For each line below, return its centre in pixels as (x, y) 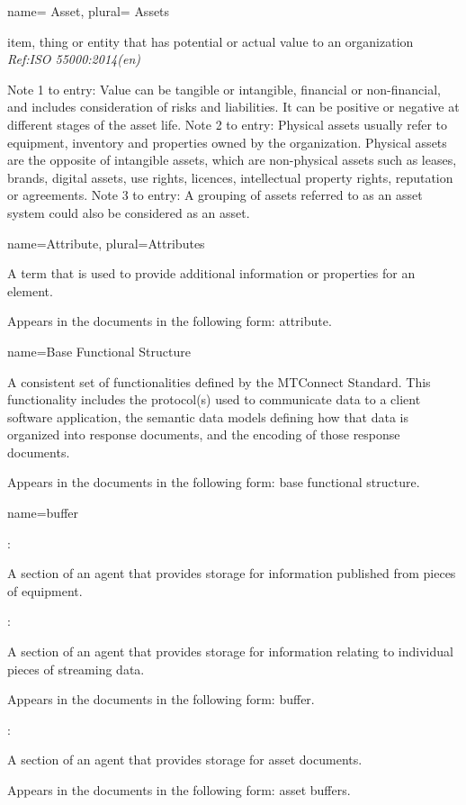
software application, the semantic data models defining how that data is (208, 416)
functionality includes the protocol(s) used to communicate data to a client (214, 399)
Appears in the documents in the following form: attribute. (170, 321)
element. (30, 290)
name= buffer (43, 513)
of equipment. (45, 590)
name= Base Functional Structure (99, 351)
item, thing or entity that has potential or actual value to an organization (211, 41)
